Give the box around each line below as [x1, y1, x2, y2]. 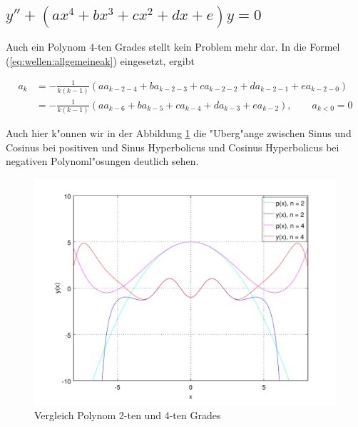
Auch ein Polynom [6, 39, 86, 54]
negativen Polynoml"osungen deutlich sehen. [6, 154, 199, 169]
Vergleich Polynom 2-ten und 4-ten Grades [34, 408, 221, 423]
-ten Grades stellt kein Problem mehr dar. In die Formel [94, 39, 340, 54]
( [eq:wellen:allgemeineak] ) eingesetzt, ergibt [6, 53, 195, 68]
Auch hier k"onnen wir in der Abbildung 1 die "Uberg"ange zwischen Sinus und [6, 125, 352, 140]
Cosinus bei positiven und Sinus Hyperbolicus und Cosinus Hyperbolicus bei [6, 139, 339, 154]
